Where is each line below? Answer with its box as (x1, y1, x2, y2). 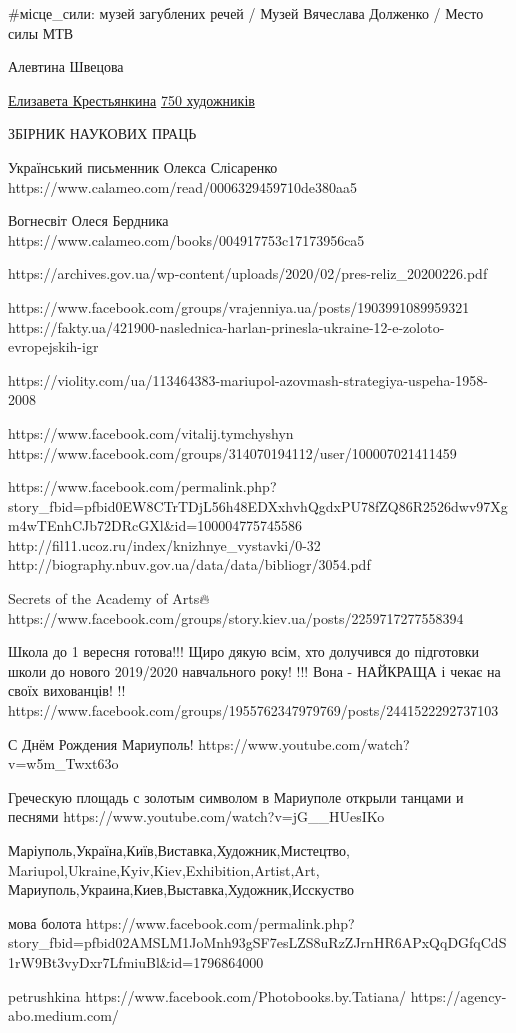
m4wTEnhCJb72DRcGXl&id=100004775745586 (8, 515, 303, 536)
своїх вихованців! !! (8, 680, 126, 701)
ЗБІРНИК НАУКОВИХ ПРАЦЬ (8, 123, 197, 144)
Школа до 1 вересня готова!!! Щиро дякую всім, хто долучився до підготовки (8, 641, 480, 662)
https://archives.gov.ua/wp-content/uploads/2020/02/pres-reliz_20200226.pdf (8, 263, 488, 284)
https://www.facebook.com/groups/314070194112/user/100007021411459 (8, 442, 457, 463)
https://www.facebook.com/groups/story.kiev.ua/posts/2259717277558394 (8, 607, 464, 628)
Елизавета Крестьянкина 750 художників (8, 89, 255, 110)
